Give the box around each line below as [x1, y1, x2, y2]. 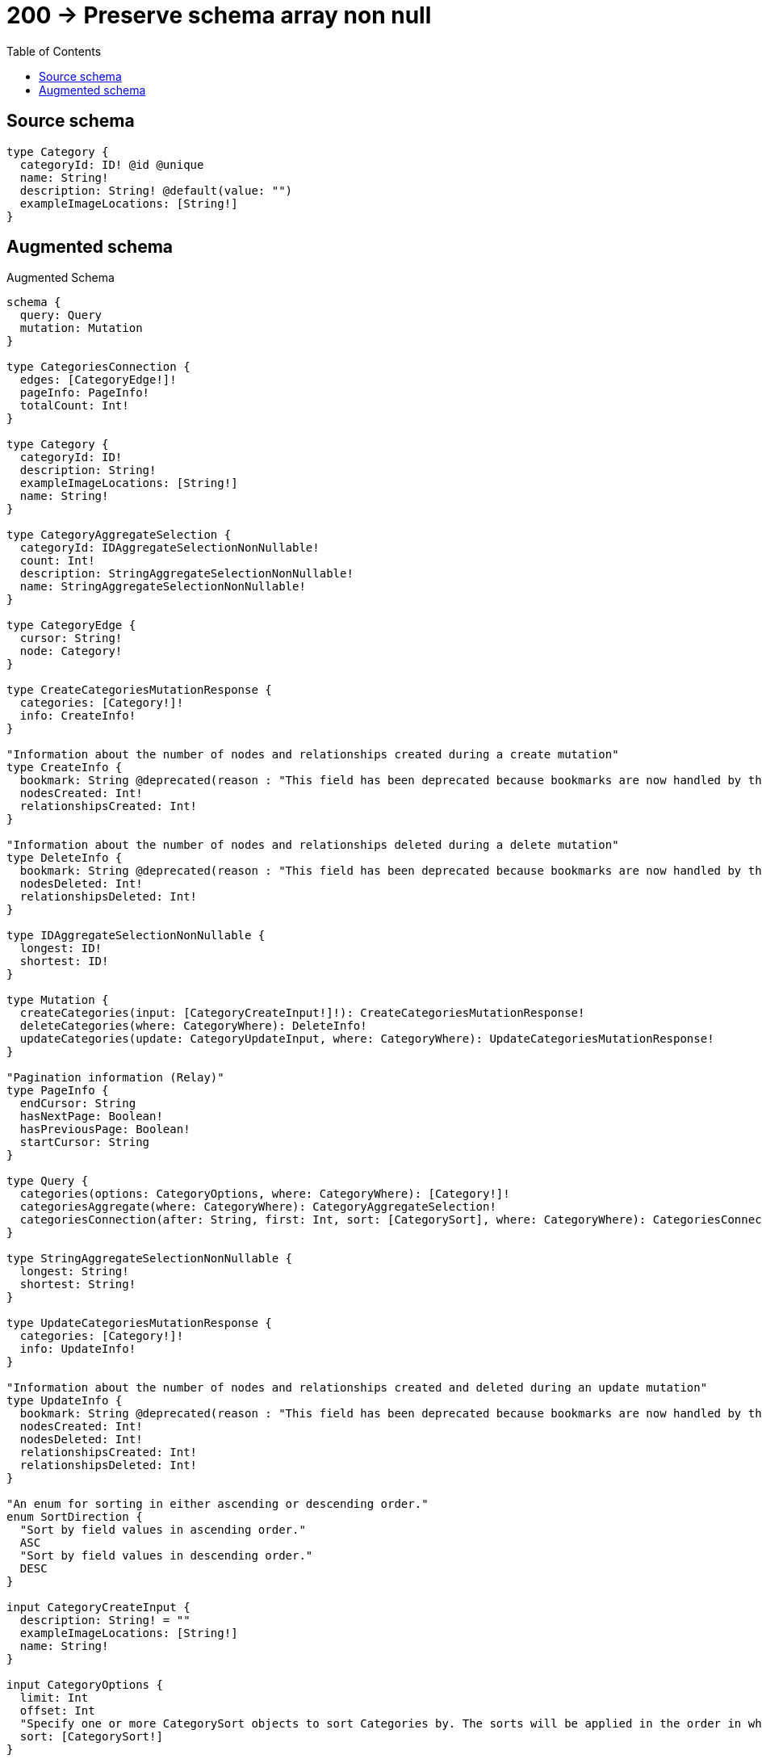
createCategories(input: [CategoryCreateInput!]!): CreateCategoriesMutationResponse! [19, 1006, 585, 1020]
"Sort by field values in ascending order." [19, 1523, 306, 1537]
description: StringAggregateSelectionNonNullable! [19, 567, 354, 581]
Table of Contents [6, 44, 102, 58]
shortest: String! [19, 1278, 136, 1291]
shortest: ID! [19, 955, 109, 968]
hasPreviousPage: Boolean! [19, 1123, 190, 1136]
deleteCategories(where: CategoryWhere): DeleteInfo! [19, 1019, 367, 1033]
